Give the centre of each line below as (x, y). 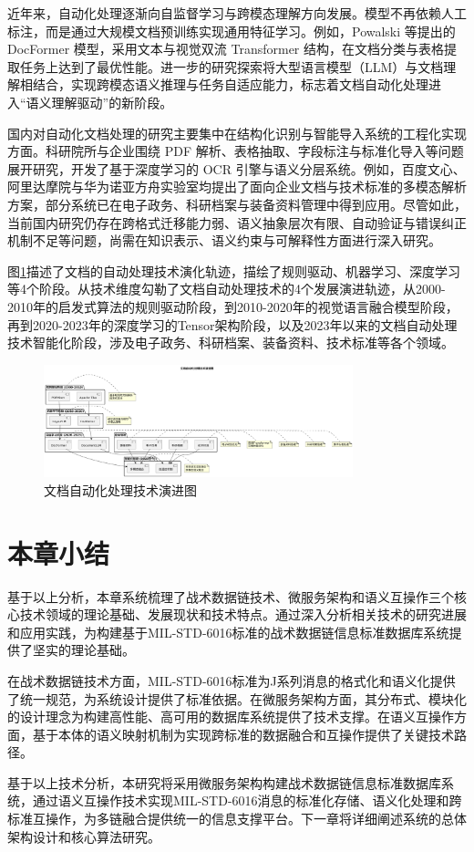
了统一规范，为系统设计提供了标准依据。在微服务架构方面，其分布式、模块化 (237, 698)
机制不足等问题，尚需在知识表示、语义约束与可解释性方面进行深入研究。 (224, 240)
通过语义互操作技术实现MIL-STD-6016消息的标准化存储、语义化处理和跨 (247, 800)
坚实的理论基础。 (83, 650)
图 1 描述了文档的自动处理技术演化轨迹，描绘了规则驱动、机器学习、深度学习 (234, 270)
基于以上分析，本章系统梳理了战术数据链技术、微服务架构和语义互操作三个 (231, 596)
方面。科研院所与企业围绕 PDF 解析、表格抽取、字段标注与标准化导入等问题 (236, 151)
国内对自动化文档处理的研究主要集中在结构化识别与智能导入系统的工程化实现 (237, 133)
